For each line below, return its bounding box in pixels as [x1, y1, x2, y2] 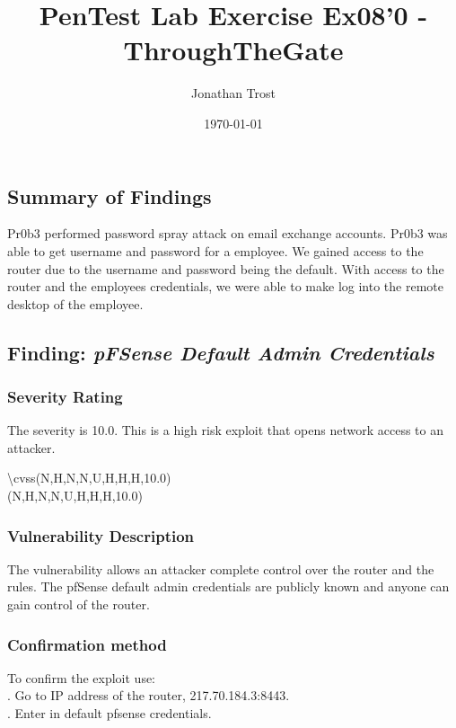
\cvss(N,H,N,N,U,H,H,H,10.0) [7, 468, 171, 487]
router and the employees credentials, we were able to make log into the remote [7, 277, 443, 296]
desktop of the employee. [7, 294, 144, 313]
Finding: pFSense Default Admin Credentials [7, 338, 434, 366]
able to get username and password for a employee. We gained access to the [7, 241, 424, 260]
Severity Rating [7, 385, 123, 407]
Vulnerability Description [7, 524, 195, 546]
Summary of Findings [7, 182, 212, 209]
